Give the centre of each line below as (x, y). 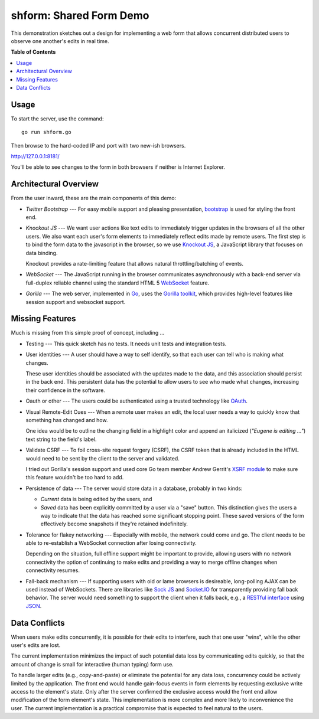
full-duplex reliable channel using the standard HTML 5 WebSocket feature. (118, 283)
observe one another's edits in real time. (60, 41)
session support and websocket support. (76, 302)
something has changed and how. (67, 420)
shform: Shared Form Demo (80, 15)
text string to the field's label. (61, 439)
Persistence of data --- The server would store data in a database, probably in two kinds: (134, 488)
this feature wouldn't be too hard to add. (75, 478)
